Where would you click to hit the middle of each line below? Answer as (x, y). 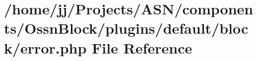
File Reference (142, 47)
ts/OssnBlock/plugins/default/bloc (126, 28)
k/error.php (45, 47)
